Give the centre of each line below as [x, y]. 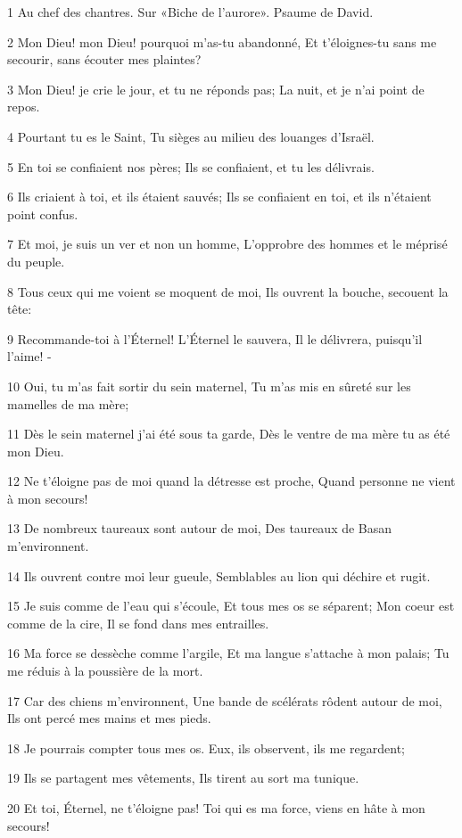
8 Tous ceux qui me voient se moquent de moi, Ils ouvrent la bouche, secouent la [228, 291]
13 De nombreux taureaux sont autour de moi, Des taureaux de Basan [200, 528]
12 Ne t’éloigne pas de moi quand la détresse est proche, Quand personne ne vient [231, 481]
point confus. [43, 214]
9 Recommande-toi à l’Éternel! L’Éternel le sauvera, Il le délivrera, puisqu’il [215, 338]
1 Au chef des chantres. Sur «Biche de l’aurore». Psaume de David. [190, 12]
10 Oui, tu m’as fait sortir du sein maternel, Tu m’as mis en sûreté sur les [209, 386]
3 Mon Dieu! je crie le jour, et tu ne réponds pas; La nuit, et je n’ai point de [216, 89]
